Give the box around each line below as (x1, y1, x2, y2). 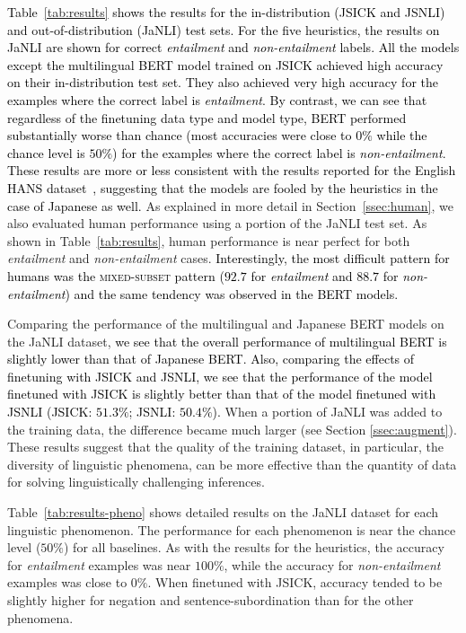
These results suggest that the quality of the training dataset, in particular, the (7, 437, 444, 456)
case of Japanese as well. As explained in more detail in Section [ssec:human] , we (7, 196, 453, 215)
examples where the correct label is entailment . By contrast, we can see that (7, 90, 427, 109)
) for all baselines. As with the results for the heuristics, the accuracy (64, 538, 444, 557)
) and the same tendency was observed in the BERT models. (65, 284, 399, 303)
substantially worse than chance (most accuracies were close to (7, 126, 352, 145)
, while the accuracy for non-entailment (224, 555, 441, 574)
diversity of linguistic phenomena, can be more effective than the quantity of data (7, 454, 457, 473)
